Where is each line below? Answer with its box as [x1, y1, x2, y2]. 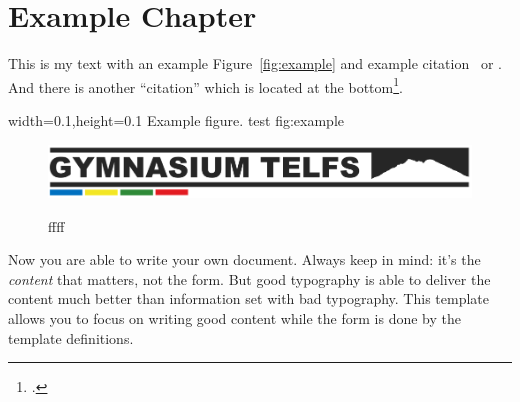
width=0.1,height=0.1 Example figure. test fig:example [8, 109, 345, 130]
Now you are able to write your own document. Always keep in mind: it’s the [8, 249, 481, 270]
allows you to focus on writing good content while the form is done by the [8, 308, 461, 329]
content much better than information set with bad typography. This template [8, 288, 489, 309]
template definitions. [8, 327, 134, 348]
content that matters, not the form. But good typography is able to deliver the [8, 268, 491, 289]
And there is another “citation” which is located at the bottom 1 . [8, 73, 403, 97]
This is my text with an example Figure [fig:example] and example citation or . [8, 53, 502, 74]
